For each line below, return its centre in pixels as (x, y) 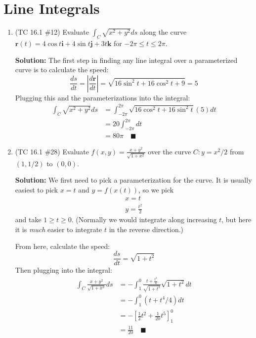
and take (28, 219)
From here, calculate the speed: (63, 246)
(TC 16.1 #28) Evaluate (52, 151)
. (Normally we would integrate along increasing (144, 219)
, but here (236, 219)
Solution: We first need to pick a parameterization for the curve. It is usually (133, 180)
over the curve (170, 151)
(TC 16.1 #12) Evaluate (52, 32)
